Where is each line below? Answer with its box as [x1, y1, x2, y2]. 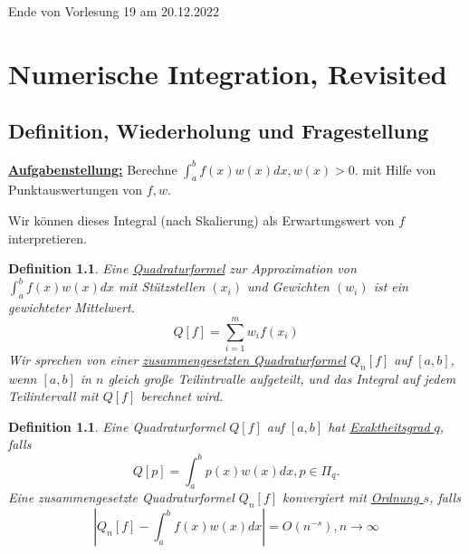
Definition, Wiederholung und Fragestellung [8, 117, 429, 145]
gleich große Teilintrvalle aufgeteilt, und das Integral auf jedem [108, 368, 456, 387]
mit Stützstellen [119, 277, 206, 296]
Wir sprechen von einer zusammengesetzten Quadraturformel [8, 349, 346, 368]
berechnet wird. [140, 387, 224, 406]
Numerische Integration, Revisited [8, 54, 447, 91]
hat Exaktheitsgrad [328, 416, 430, 435]
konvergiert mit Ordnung [282, 488, 419, 507]
